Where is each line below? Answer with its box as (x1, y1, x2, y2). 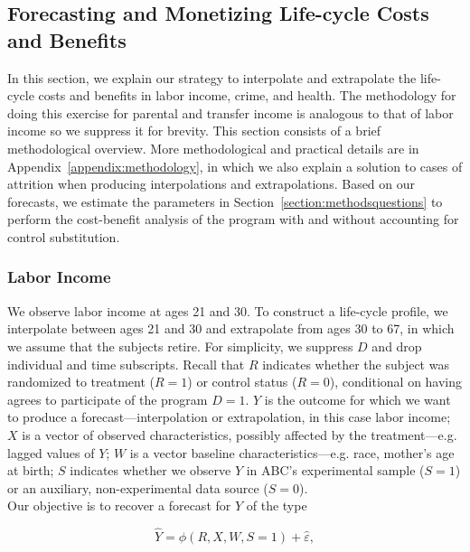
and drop (371, 336, 422, 355)
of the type (246, 496, 307, 515)
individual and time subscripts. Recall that (7, 354, 245, 373)
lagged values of (7, 443, 95, 462)
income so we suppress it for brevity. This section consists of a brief (7, 121, 381, 140)
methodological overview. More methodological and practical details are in (7, 138, 419, 157)
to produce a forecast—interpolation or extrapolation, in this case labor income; (7, 407, 451, 426)
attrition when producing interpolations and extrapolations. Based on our (7, 174, 416, 193)
